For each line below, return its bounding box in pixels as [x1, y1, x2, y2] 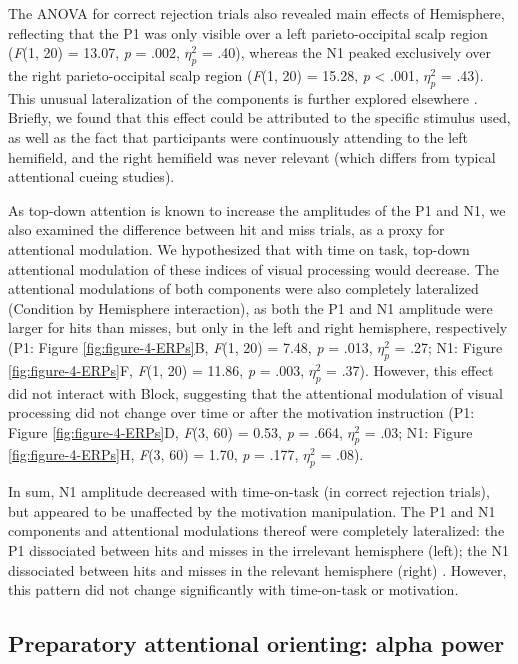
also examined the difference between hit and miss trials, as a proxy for [8, 219, 445, 240]
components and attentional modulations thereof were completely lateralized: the [8, 520, 505, 541]
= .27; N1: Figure [394, 336, 503, 357]
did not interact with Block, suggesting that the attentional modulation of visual [8, 382, 503, 403]
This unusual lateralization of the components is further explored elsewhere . [8, 87, 478, 108]
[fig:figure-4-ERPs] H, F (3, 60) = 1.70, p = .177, [8, 444, 299, 465]
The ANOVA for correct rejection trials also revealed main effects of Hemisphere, [8, 3, 505, 23]
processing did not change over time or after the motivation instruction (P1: [8, 402, 475, 423]
